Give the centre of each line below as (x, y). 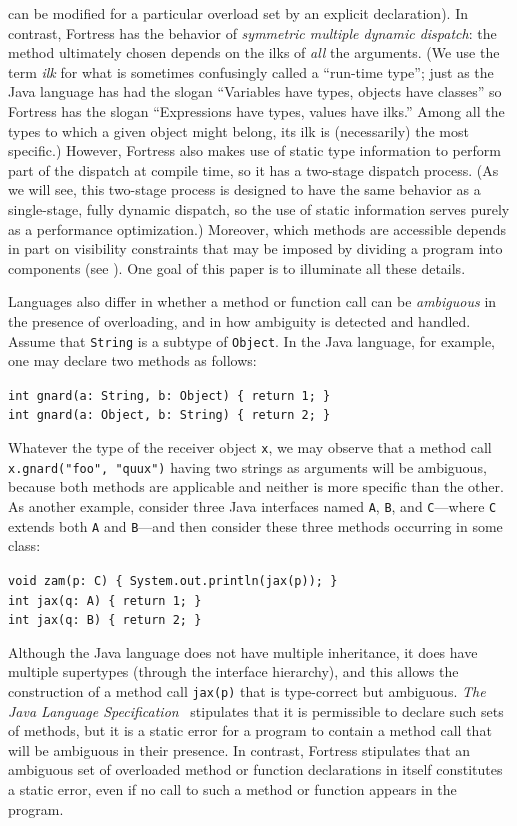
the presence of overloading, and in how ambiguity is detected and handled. (239, 320)
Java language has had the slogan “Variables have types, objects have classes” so (255, 91)
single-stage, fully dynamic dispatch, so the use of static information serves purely (259, 208)
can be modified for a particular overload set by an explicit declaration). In (238, 13)
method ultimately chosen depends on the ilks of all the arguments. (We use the (254, 52)
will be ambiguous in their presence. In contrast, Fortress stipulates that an (239, 749)
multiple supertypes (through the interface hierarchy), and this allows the (233, 671)
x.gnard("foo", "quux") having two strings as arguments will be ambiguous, (247, 466)
